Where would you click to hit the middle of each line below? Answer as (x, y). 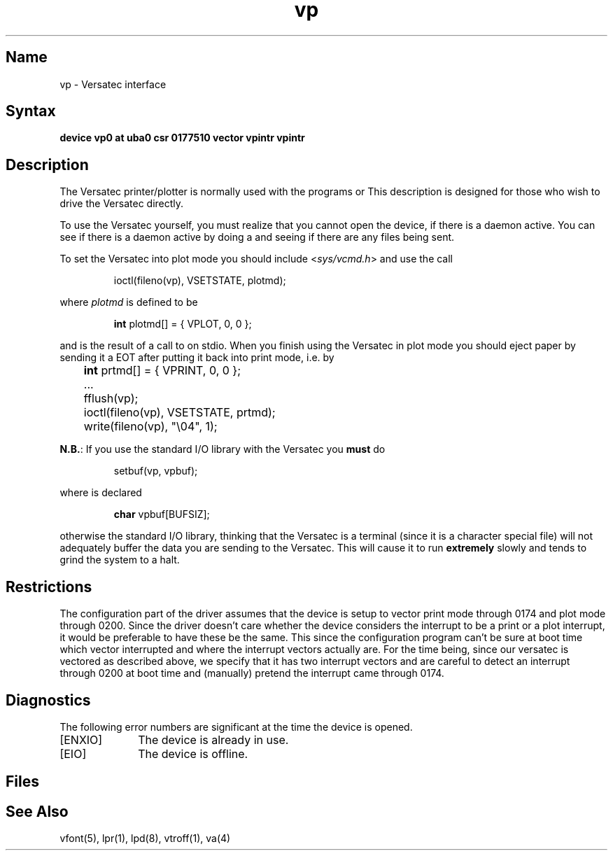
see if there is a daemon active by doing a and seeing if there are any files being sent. (257, 237)
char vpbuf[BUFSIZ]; (162, 514)
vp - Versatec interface (113, 84)
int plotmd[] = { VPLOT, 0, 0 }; (183, 324)
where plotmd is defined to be (129, 302)
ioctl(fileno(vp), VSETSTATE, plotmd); (200, 281)
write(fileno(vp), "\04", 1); (150, 427)
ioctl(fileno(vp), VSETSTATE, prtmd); (179, 413)
